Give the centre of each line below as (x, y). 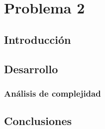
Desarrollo (31, 68)
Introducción (38, 39)
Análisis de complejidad (52, 93)
